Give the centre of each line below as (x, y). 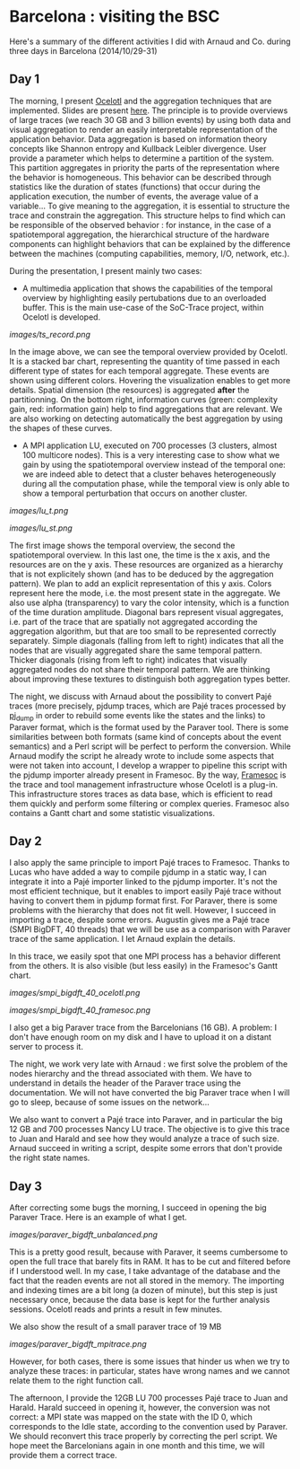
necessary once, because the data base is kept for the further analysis (140, 1300)
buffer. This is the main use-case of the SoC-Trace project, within (143, 307)
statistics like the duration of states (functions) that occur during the (135, 187)
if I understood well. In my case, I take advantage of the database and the (145, 1271)
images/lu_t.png (39, 510)
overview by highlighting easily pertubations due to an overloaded (144, 297)
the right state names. (50, 1158)
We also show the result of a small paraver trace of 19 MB (116, 1327)
